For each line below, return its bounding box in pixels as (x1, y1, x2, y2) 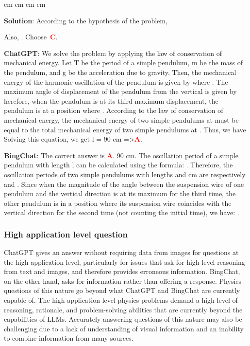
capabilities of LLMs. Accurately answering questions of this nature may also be (4, 314, 242, 324)
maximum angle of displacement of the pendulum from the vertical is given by (4, 86, 237, 96)
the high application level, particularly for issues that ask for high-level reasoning (4, 256, 245, 267)
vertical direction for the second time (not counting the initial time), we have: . (4, 207, 239, 218)
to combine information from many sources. (4, 333, 133, 343)
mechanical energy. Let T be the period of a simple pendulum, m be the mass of (4, 57, 243, 68)
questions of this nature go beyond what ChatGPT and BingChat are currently (4, 285, 240, 295)
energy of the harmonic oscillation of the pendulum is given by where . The (4, 76, 228, 87)
